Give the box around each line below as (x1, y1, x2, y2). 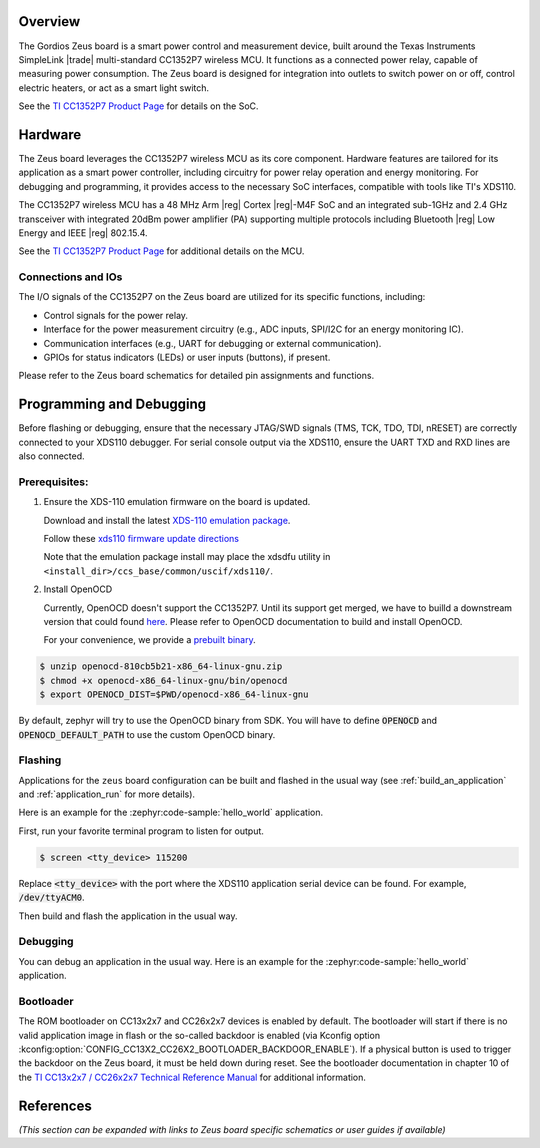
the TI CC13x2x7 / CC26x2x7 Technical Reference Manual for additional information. (18, 1071, 367, 1083)
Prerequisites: (18, 475, 89, 489)
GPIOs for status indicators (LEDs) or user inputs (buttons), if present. (43, 351, 331, 364)
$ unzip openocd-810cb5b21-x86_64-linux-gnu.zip (39, 661, 283, 672)
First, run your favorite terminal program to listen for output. (18, 825, 265, 837)
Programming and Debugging (18, 396, 207, 413)
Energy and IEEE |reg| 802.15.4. (18, 226, 149, 239)
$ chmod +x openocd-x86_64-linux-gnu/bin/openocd (39, 675, 288, 686)
